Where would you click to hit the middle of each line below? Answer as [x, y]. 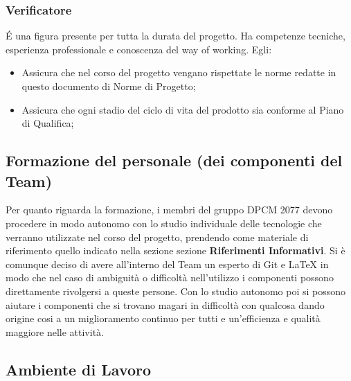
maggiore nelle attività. [55, 331]
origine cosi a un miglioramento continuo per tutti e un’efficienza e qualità [163, 318]
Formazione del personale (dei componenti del [174, 160]
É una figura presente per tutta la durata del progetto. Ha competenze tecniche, [175, 36]
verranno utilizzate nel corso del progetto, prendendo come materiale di [157, 237]
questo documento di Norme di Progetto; [109, 86]
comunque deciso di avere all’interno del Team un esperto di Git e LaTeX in [167, 264]
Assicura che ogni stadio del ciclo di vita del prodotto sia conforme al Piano [183, 109]
